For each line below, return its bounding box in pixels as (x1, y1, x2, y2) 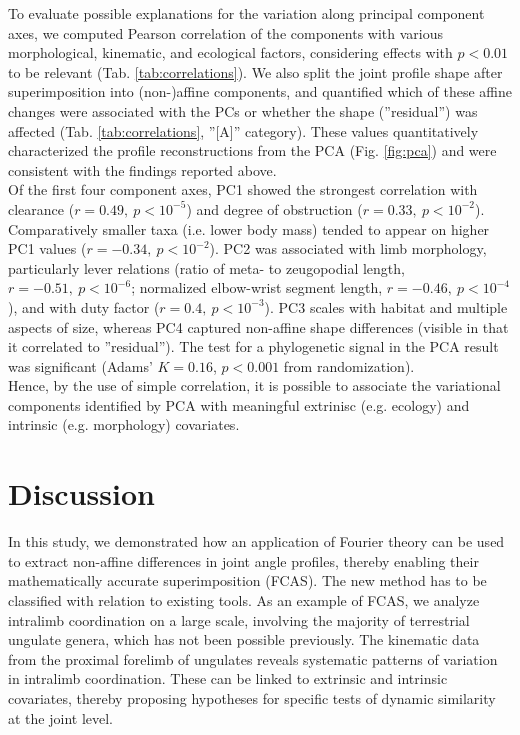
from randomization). (283, 355, 415, 376)
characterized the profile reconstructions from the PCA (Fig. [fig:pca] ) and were (8, 140, 497, 161)
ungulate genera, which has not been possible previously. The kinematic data (8, 629, 480, 650)
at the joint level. (8, 707, 113, 728)
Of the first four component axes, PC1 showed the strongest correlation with (8, 179, 478, 200)
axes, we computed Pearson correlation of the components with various (8, 22, 444, 43)
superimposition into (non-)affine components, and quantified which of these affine (8, 81, 512, 102)
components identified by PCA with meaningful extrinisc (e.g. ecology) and (8, 394, 470, 415)
